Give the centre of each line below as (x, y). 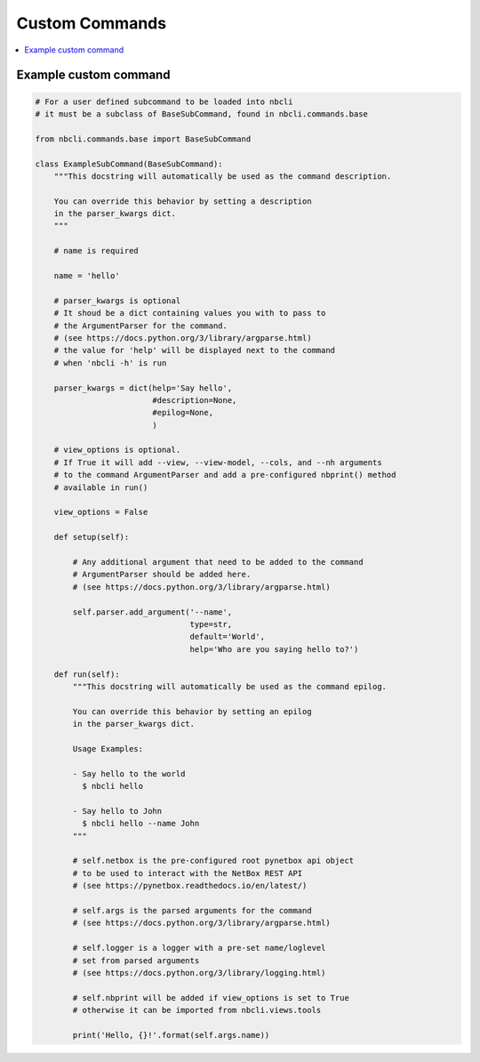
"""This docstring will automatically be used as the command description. (223, 176)
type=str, (211, 624)
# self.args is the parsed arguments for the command (192, 910)
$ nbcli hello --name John (140, 824)
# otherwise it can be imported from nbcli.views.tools (197, 1010)
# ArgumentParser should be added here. (162, 575)
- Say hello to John (117, 811)
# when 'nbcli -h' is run (110, 363)
